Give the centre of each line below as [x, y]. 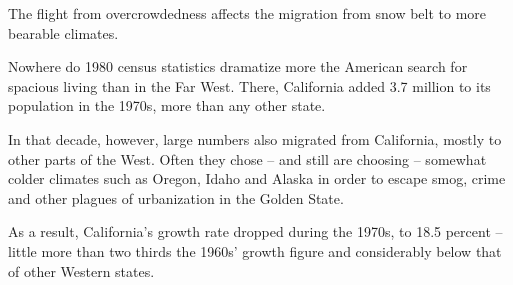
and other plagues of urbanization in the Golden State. [176, 197]
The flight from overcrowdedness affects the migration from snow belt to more [247, 13]
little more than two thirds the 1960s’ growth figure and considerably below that [255, 250]
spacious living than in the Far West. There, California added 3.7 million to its [249, 85]
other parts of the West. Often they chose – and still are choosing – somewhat [247, 158]
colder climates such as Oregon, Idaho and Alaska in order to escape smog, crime [257, 178]
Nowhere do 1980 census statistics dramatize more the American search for [238, 66]
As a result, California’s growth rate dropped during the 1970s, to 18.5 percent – [255, 231]
